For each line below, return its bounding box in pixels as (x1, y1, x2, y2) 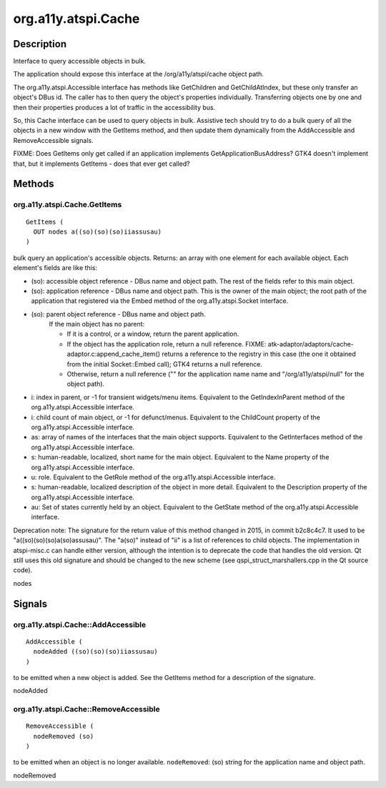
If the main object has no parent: (49, 320, 145, 329)
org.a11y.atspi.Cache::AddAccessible (13, 619, 147, 629)
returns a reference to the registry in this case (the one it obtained (162, 350, 357, 359)
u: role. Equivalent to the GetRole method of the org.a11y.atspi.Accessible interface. (31, 472, 276, 482)
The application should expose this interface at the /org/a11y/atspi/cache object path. (13, 70, 264, 79)
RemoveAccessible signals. (13, 136, 94, 144)
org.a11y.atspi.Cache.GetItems (13, 200, 122, 210)
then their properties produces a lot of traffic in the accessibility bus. (13, 103, 216, 111)
